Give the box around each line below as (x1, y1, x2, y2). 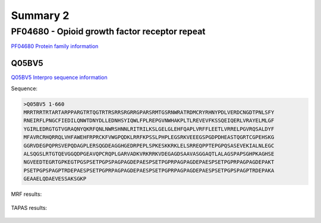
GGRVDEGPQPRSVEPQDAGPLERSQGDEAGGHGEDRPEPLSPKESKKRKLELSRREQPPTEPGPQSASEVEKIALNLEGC (23, 142, 275, 149)
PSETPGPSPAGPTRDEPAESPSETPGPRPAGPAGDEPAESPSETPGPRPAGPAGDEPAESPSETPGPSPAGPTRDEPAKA (23, 167, 275, 174)
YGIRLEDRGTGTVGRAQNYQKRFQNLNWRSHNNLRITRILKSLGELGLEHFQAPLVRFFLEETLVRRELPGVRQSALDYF (23, 125, 275, 132)
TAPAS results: (11, 204, 48, 211)
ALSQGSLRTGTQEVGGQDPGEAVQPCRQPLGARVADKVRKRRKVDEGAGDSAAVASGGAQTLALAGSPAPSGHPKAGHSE (23, 151, 275, 157)
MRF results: (11, 190, 42, 198)
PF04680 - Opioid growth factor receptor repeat (11, 26, 206, 37)
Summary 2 (11, 9, 70, 22)
